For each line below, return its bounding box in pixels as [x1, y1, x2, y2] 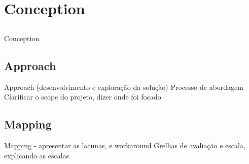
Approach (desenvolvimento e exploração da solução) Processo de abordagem [4, 81, 243, 92]
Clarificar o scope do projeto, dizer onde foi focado [4, 91, 161, 102]
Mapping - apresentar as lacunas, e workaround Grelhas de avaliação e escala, [4, 140, 245, 150]
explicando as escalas [4, 150, 69, 160]
